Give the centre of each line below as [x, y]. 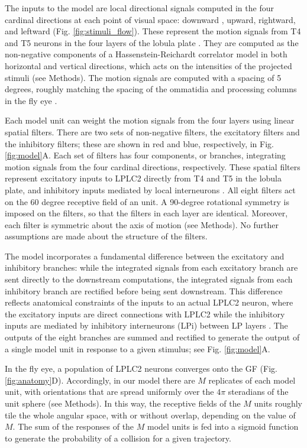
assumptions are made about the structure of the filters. [106, 236]
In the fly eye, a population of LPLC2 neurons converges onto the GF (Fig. [141, 369]
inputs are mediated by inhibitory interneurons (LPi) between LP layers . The [146, 325]
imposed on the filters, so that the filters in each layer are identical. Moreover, [146, 213]
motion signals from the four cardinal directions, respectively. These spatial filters [153, 166]
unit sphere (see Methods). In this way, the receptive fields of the [123, 403]
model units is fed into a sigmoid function [223, 426]
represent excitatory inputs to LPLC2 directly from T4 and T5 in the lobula [143, 178]
